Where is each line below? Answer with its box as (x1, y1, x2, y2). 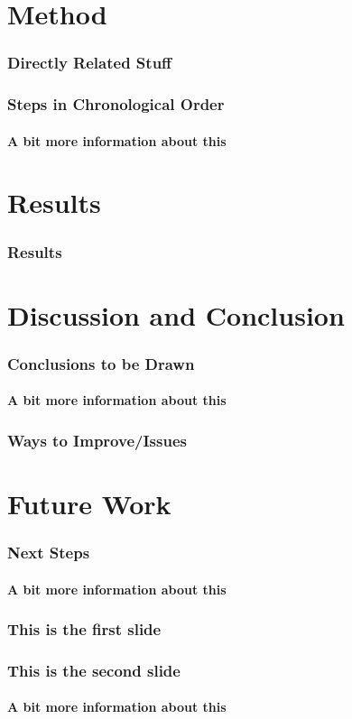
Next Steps (7, 541, 90, 564)
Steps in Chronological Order (7, 93, 225, 115)
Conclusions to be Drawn (7, 352, 195, 374)
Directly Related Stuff (7, 51, 172, 74)
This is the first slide (7, 618, 162, 641)
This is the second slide (7, 659, 181, 681)
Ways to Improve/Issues (7, 429, 187, 451)
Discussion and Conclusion (7, 296, 345, 333)
